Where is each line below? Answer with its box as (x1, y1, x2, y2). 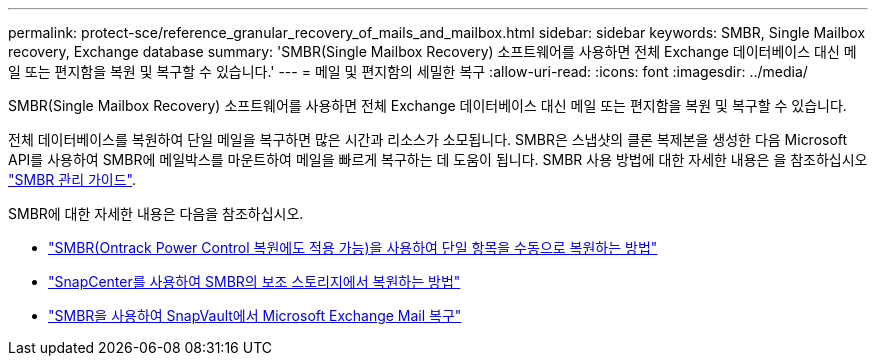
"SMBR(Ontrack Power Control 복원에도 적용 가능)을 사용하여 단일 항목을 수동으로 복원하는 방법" (48, 239, 658, 256)
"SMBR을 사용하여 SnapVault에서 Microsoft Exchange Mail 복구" (48, 307, 462, 324)
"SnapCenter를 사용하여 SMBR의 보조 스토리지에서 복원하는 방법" (48, 273, 461, 290)
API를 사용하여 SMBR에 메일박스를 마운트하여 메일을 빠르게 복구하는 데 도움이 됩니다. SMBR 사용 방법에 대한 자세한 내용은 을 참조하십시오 (8, 151, 868, 168)
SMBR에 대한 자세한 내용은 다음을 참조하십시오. (8, 205, 304, 222)
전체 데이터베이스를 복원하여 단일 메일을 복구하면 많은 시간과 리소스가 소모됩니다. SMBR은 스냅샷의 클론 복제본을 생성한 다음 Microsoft (8, 131, 848, 148)
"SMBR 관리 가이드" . (8, 171, 137, 188)
